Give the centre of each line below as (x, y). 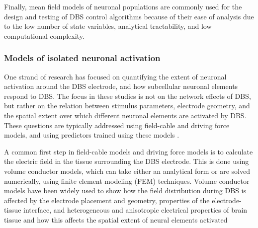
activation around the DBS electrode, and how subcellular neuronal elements (121, 86)
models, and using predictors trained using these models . (92, 135)
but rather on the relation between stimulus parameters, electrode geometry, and (127, 106)
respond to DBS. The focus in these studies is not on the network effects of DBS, (128, 96)
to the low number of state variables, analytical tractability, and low (108, 26)
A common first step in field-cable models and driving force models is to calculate (129, 151)
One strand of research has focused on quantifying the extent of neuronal (115, 76)
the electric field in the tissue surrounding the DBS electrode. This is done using (127, 161)
